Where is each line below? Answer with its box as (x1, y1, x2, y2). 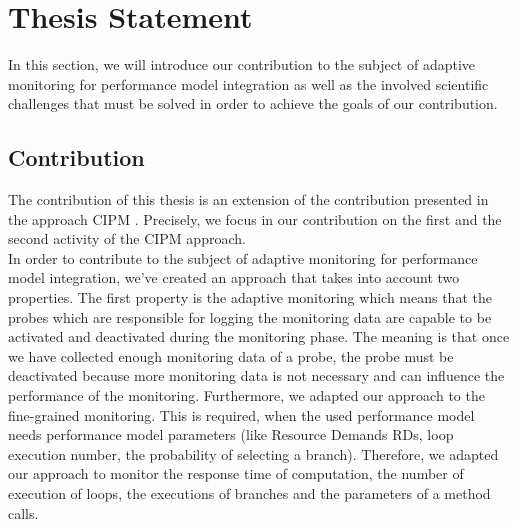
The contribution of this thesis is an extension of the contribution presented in (8, 189, 489, 210)
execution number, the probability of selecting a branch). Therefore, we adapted (8, 443, 499, 464)
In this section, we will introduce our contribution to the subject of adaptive (8, 54, 476, 75)
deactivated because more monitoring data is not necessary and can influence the (8, 365, 505, 386)
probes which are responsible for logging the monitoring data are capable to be (8, 306, 492, 327)
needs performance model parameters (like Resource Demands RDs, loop (8, 424, 454, 445)
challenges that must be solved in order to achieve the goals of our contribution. (8, 93, 498, 114)
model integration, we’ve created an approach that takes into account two (8, 267, 460, 288)
